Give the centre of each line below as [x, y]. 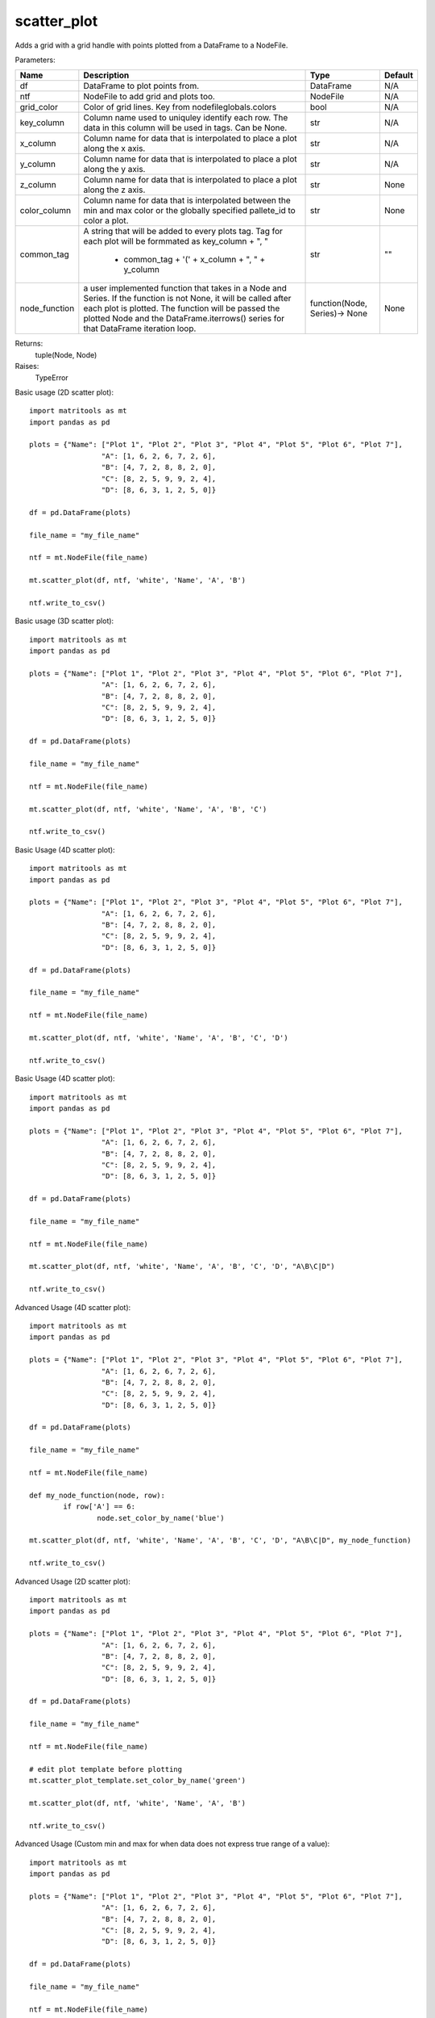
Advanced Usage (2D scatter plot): [72, 1581]
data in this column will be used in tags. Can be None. [185, 128]
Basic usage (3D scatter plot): [64, 621]
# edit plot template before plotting [106, 1769]
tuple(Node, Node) [66, 354]
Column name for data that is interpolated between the [187, 200]
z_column [38, 185]
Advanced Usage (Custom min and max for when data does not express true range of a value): [172, 1844]
